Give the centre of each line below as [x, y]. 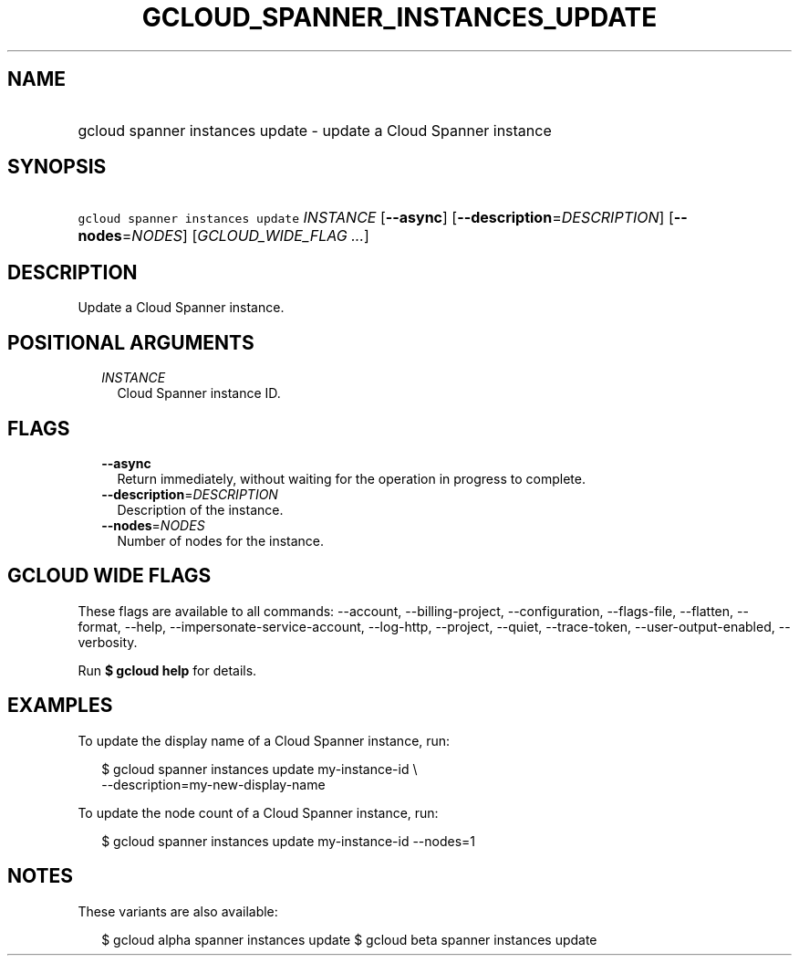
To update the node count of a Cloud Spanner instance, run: [258, 812]
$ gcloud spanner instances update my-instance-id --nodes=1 [289, 841]
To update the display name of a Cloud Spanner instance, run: [264, 740]
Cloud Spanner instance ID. [199, 393]
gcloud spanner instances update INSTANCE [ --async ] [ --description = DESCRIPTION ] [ [376, 218]
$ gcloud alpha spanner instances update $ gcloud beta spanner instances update [349, 939]
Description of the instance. [200, 509]
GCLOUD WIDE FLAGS [109, 576]
